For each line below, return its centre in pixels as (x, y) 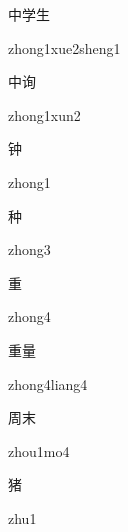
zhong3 (29, 249)
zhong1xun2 (44, 114)
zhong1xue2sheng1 (64, 47)
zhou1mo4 (39, 450)
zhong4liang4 (48, 383)
